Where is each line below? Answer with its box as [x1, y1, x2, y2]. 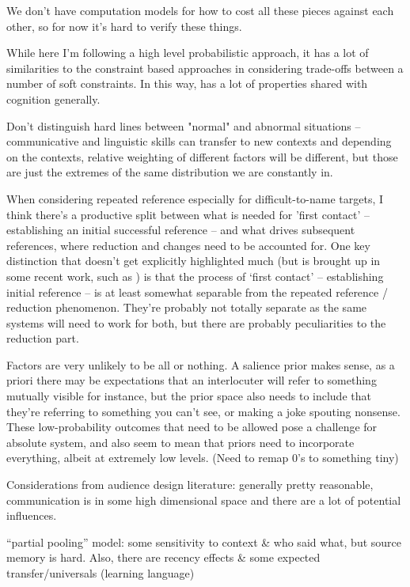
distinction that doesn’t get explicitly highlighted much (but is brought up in [6, 252, 381, 269]
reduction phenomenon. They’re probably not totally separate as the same [6, 299, 367, 316]
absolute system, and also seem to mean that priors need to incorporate [6, 434, 355, 450]
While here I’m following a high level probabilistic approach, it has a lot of [6, 44, 369, 61]
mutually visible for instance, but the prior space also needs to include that [6, 388, 371, 404]
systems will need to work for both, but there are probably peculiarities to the [6, 314, 386, 331]
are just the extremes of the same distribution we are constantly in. [6, 164, 333, 180]
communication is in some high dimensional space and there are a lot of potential [6, 491, 401, 508]
